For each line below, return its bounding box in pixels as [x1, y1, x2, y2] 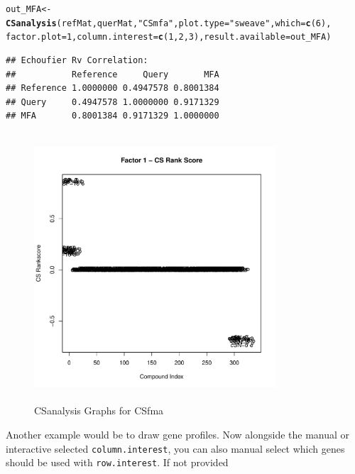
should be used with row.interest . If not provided [6, 455, 229, 470]
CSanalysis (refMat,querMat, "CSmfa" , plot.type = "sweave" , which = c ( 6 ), [6, 18, 332, 28]
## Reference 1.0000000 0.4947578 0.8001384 [6, 83, 219, 94]
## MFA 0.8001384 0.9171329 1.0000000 [6, 111, 219, 121]
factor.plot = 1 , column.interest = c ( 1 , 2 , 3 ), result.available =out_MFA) [6, 32, 332, 43]
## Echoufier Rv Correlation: [6, 55, 148, 65]
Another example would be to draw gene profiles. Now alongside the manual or [6, 427, 350, 442]
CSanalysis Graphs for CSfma [34, 403, 164, 418]
